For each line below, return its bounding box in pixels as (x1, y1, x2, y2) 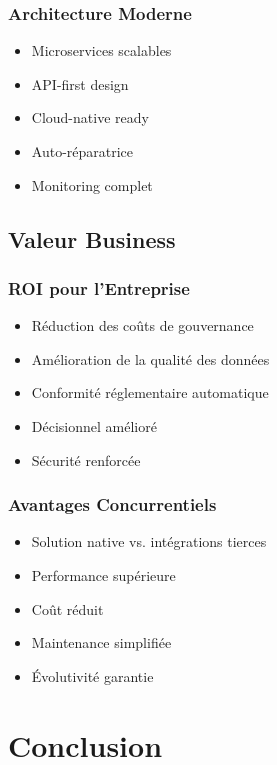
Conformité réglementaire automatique (31, 382, 269, 403)
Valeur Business (8, 223, 176, 254)
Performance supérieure (31, 564, 176, 585)
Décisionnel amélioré (31, 415, 157, 436)
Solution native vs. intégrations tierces (31, 531, 267, 552)
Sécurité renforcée (31, 449, 141, 470)
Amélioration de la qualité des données (31, 348, 270, 369)
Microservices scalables (31, 40, 172, 61)
